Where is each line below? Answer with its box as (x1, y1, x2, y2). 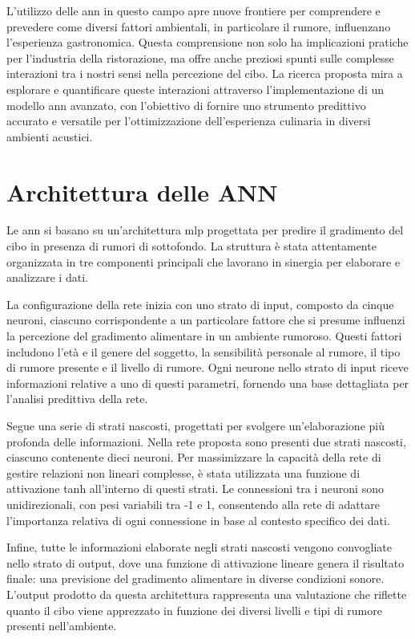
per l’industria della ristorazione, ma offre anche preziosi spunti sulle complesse (6, 49, 394, 66)
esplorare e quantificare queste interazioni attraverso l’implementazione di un (6, 80, 385, 97)
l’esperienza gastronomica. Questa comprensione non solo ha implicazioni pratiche (6, 34, 409, 51)
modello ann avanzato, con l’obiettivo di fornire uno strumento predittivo (6, 96, 366, 113)
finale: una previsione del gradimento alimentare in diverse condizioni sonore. (6, 570, 385, 587)
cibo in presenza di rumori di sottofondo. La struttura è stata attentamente (6, 238, 377, 254)
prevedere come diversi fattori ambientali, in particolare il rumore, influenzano (6, 18, 391, 35)
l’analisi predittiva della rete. (6, 390, 148, 407)
